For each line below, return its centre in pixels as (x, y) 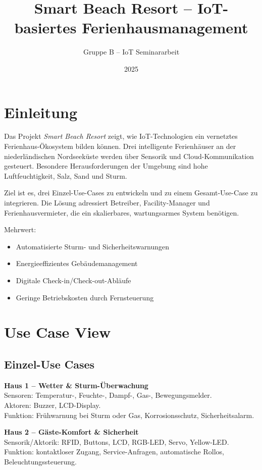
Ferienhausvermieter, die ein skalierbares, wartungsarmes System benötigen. (122, 212)
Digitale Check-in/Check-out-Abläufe (73, 280)
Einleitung (41, 112)
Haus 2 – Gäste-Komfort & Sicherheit (71, 432)
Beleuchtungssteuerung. (40, 461)
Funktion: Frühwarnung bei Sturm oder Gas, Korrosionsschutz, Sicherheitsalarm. (129, 415)
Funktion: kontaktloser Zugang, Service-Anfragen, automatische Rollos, (114, 452)
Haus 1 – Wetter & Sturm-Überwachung (76, 385)
